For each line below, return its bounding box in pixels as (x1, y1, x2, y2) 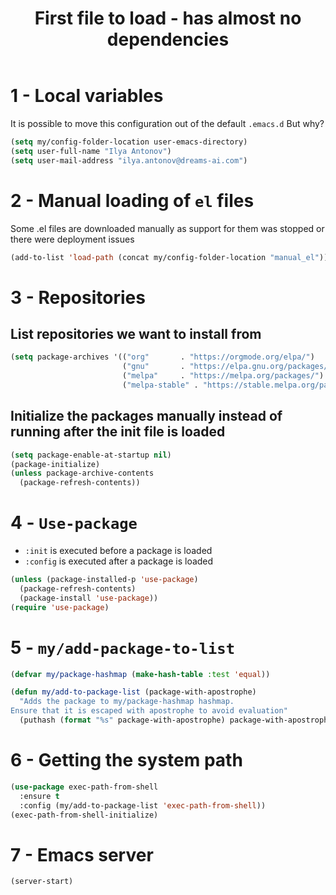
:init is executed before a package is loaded (24, 545, 213, 557)
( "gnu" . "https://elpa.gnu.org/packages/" (121, 362, 333, 372)
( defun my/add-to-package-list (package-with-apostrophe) (10, 687, 257, 697)
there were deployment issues (10, 233, 135, 245)
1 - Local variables (10, 85, 164, 107)
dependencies (106, 28, 230, 51)
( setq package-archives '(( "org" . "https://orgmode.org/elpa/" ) (10, 352, 315, 362)
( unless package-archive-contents (10, 468, 155, 479)
